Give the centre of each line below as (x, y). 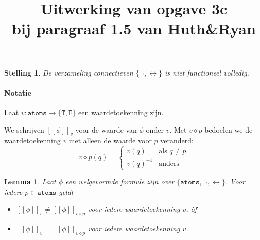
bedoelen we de (229, 129)
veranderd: (177, 141)
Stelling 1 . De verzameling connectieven (69, 72)
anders (169, 164)
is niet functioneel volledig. (207, 72)
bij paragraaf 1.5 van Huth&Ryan (134, 29)
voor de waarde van (106, 129)
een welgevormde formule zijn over (120, 181)
